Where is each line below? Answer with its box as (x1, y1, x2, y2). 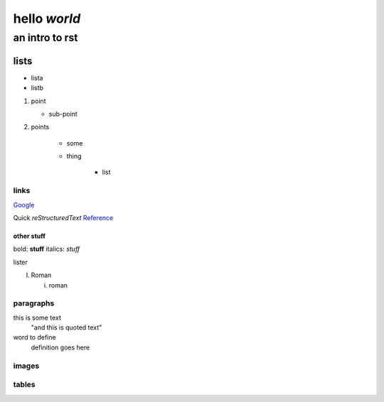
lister (13, 258, 28, 266)
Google (13, 200, 35, 209)
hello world (13, 11, 81, 26)
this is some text (13, 313, 62, 322)
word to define (13, 333, 56, 342)
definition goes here (31, 343, 90, 352)
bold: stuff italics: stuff (13, 245, 80, 254)
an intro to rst (13, 31, 78, 44)
